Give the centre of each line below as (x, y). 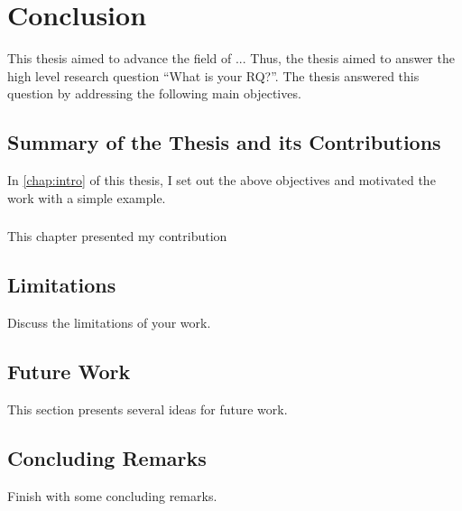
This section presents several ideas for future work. (148, 409)
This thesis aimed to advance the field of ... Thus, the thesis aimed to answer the (231, 58)
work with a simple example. (87, 197)
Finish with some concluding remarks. (112, 495)
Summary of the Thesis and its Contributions (224, 142)
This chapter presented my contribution (117, 236)
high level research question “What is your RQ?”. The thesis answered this (213, 75)
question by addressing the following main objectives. (154, 93)
